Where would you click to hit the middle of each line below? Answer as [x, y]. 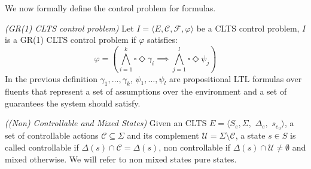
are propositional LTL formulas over [235, 78]
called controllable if [42, 147]
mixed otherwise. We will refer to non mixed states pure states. [121, 159]
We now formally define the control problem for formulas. [110, 8]
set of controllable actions [52, 135]
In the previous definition [51, 78]
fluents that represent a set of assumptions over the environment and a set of [146, 91]
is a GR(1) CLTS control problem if [71, 40]
